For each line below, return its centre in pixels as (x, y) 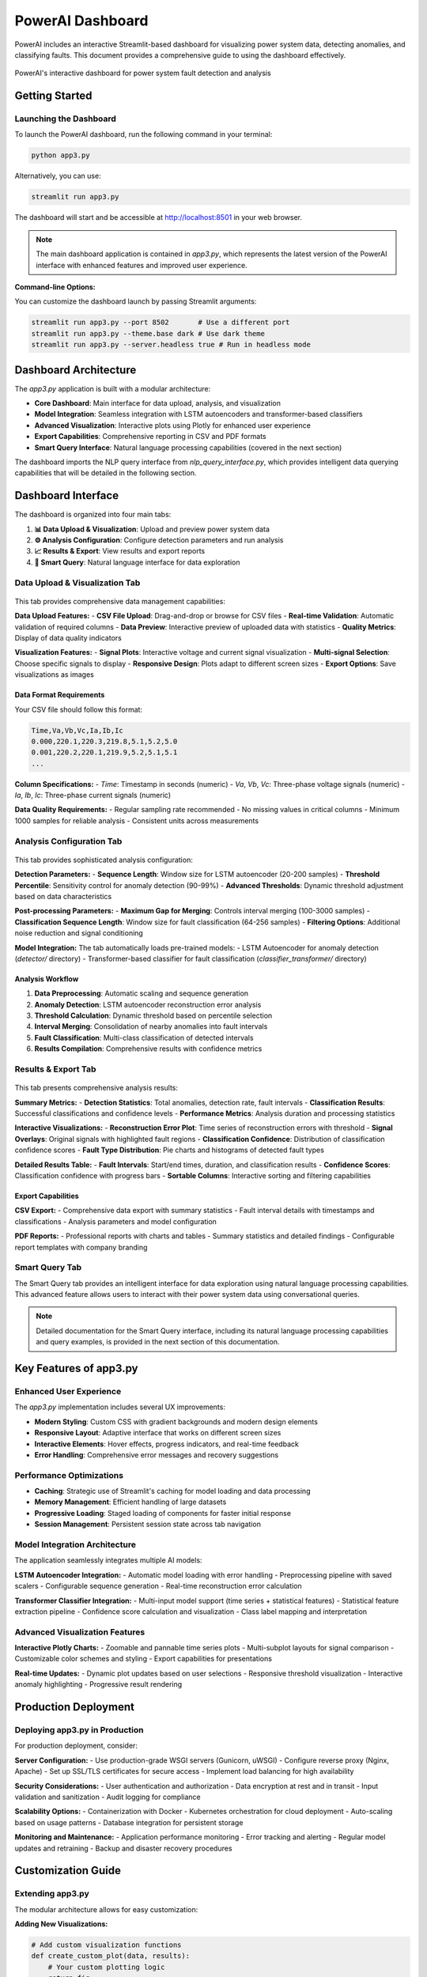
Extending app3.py (52, 1894)
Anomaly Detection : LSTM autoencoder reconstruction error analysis (148, 1004)
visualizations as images (54, 675)
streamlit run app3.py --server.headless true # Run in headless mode (171, 345)
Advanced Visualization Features (80, 1631)
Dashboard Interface (66, 495)
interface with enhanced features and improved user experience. (142, 265)
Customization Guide (68, 1871)
